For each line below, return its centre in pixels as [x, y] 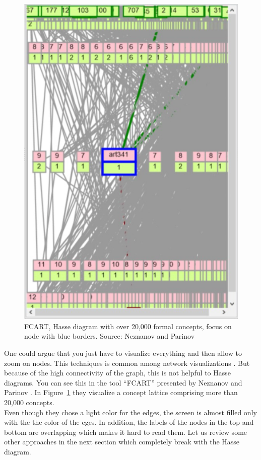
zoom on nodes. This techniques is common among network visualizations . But [127, 363]
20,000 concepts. [29, 402]
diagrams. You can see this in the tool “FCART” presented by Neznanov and [123, 382]
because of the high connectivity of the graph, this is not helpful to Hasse [117, 373]
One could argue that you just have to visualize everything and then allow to [123, 353]
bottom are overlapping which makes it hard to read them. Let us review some [126, 432]
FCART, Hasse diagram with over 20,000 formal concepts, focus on [128, 326]
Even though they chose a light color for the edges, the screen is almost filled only [130, 412]
